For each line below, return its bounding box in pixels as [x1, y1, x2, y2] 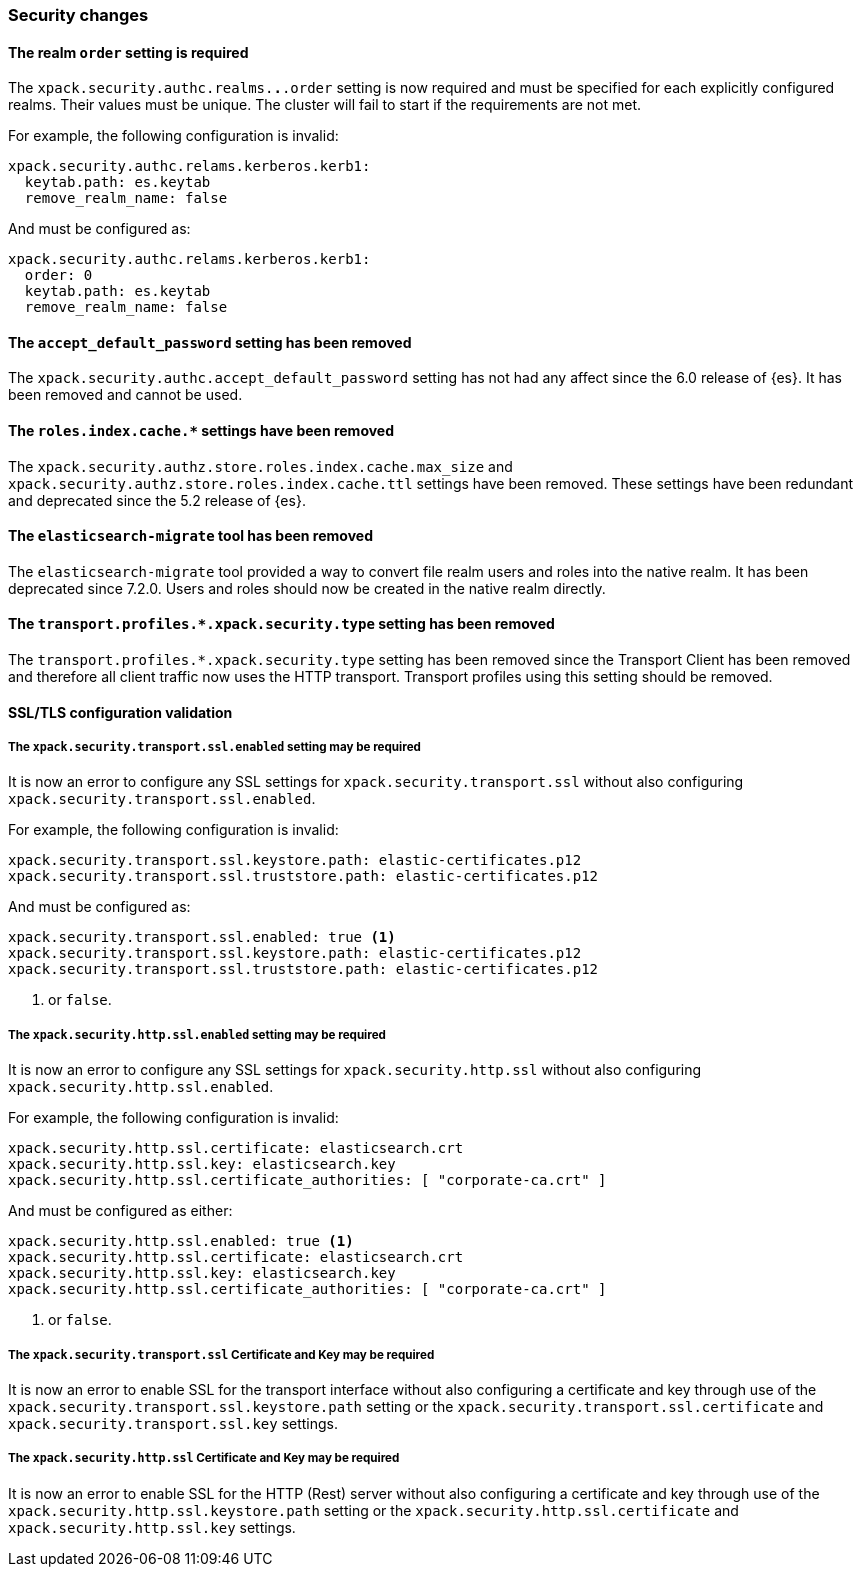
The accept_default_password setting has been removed [8, 333, 412, 351]
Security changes [8, 5, 149, 25]
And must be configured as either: [8, 1202, 233, 1220]
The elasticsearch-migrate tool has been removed [8, 527, 373, 545]
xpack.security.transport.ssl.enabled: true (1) [8, 929, 396, 946]
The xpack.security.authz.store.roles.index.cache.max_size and [8, 457, 513, 475]
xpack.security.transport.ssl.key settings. [8, 1415, 339, 1433]
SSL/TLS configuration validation [8, 703, 233, 721]
